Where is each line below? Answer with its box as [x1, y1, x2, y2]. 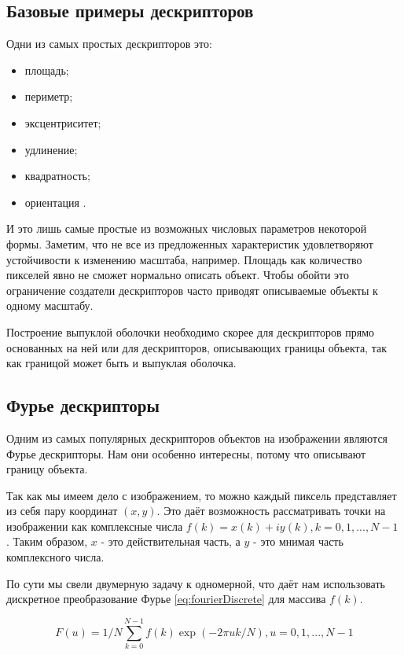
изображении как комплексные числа [6, 517, 183, 534]
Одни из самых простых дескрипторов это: [6, 35, 212, 52]
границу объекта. [6, 461, 88, 477]
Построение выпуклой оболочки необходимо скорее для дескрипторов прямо [6, 323, 375, 340]
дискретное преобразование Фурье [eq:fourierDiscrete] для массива [6, 591, 326, 607]
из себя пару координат [6, 502, 118, 519]
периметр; [24, 88, 73, 105]
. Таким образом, [6, 533, 88, 550]
